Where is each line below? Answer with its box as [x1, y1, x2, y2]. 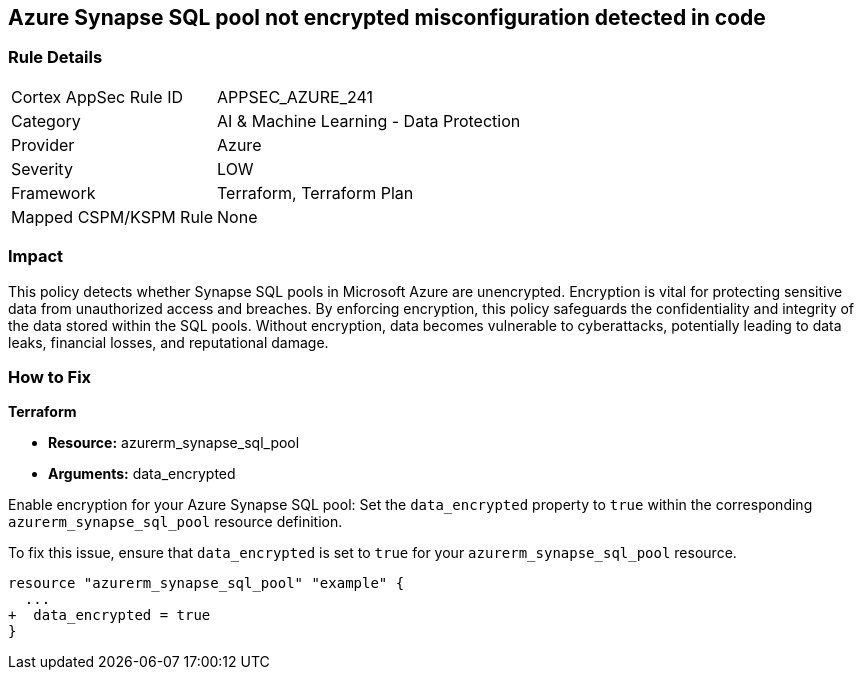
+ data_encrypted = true [8, 607, 211, 624]
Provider [11, 134, 75, 155]
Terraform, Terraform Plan [217, 182, 414, 203]
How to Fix [8, 366, 92, 387]
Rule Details [8, 47, 103, 68]
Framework [11, 182, 96, 203]
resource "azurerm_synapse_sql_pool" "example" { [8, 575, 405, 592]
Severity [11, 158, 73, 179]
